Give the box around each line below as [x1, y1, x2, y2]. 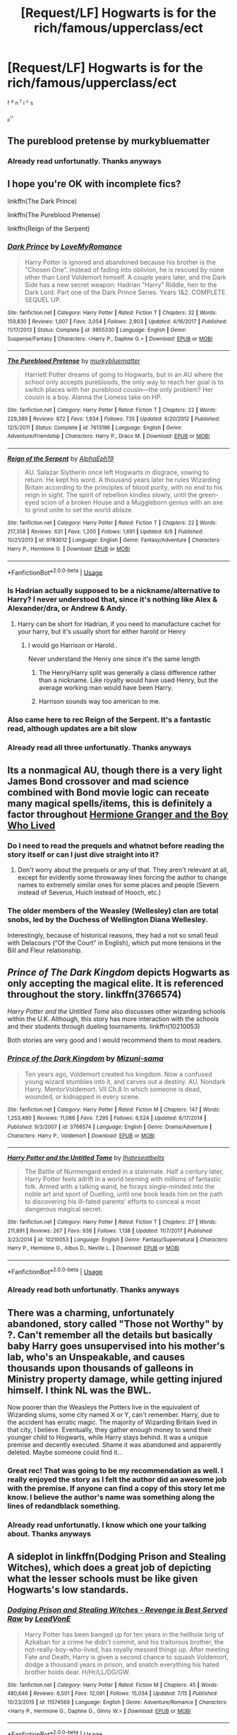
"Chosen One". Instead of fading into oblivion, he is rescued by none [24, 265, 224, 274]
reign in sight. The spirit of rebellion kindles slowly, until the [24, 490, 197, 500]
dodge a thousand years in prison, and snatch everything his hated [24, 1660, 220, 1668]
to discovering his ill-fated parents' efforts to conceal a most [24, 1197, 201, 1206]
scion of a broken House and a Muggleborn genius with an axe [40, 498, 224, 507]
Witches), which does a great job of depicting [7, 1562, 212, 1574]
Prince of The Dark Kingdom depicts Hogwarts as [7, 966, 231, 978]
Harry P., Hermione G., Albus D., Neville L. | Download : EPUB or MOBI [7, 1245, 180, 1252]
